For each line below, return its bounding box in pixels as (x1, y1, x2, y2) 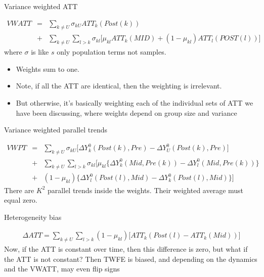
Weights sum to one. (16, 63, 79, 74)
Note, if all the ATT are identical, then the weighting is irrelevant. (16, 80, 222, 91)
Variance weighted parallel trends (4, 124, 107, 135)
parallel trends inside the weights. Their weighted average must (48, 184, 244, 195)
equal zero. (4, 195, 37, 205)
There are (4, 184, 34, 195)
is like (31, 47, 49, 57)
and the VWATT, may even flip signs (4, 263, 120, 274)
